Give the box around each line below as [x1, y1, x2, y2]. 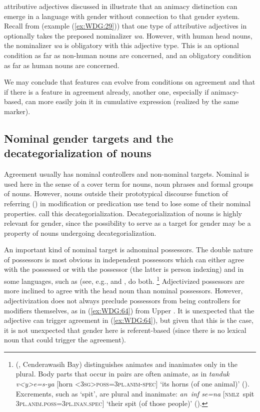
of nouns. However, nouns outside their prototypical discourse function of [4, 188, 228, 199]
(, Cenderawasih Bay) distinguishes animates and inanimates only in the [15, 358, 238, 369]
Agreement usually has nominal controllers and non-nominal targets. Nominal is [4, 169, 249, 179]
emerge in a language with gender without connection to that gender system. [4, 11, 240, 21]
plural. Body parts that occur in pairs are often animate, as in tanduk [15, 368, 229, 379]
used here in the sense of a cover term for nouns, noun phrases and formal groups [4, 178, 253, 189]
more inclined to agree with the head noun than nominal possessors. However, [4, 285, 243, 296]
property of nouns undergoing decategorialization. [4, 227, 156, 238]
